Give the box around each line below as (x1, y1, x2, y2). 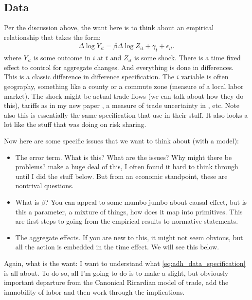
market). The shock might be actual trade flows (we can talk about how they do (4, 90, 244, 101)
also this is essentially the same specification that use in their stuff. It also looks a (4, 109, 248, 120)
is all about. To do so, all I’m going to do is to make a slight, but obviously (4, 267, 229, 278)
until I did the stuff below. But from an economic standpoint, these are (15, 171, 228, 181)
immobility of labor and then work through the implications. (4, 286, 185, 297)
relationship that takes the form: (4, 32, 101, 42)
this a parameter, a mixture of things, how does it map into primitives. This (15, 206, 243, 216)
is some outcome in (34, 53, 90, 63)
